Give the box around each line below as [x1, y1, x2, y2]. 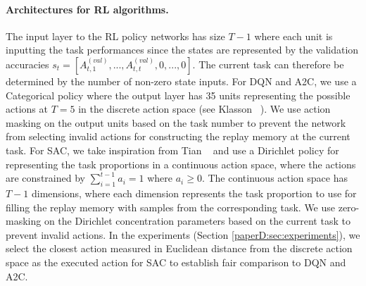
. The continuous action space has [201, 170, 348, 185]
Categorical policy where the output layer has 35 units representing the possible [6, 87, 351, 102]
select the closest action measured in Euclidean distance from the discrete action [6, 241, 353, 256]
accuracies [6, 56, 49, 71]
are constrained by [6, 170, 85, 185]
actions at [6, 101, 48, 116]
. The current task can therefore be [192, 56, 344, 71]
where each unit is [254, 28, 333, 43]
